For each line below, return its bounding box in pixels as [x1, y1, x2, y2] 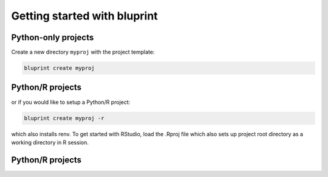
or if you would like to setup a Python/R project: [11, 98, 131, 106]
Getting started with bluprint [11, 9, 158, 23]
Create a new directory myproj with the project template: [11, 49, 155, 56]
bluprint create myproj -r [24, 114, 104, 122]
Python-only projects [11, 32, 94, 43]
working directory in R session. [11, 139, 89, 146]
